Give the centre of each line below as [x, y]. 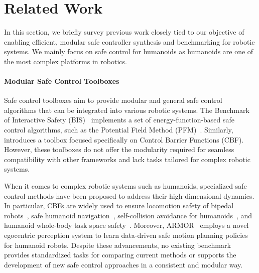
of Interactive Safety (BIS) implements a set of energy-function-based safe [119, 120]
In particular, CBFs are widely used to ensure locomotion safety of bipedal [119, 206]
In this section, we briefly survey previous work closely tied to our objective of [124, 32]
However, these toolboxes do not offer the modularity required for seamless [119, 149]
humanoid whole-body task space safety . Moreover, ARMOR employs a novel [126, 225]
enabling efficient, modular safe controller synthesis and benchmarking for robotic [129, 41]
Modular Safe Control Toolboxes [62, 81]
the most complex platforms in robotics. [66, 61]
